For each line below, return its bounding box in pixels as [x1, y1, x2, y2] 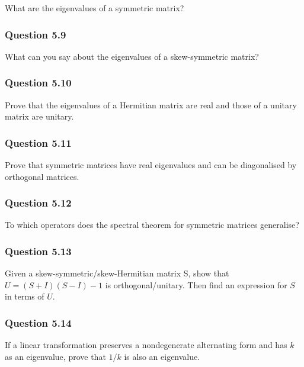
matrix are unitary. [5, 110, 74, 123]
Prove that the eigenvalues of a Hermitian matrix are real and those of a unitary [5, 98, 297, 111]
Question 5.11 [5, 135, 72, 150]
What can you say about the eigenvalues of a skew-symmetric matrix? [5, 50, 259, 62]
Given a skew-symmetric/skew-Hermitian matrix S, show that [5, 267, 229, 279]
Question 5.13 [5, 243, 72, 258]
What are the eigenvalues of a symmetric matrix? [5, 2, 184, 14]
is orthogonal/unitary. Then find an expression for [105, 278, 287, 291]
